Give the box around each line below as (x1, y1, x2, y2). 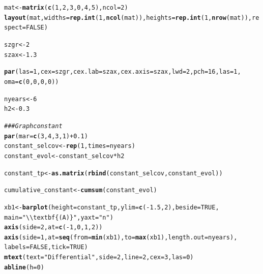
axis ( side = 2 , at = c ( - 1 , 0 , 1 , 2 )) (4, 224, 103, 231)
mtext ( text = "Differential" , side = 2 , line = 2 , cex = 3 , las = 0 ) (4, 254, 194, 261)
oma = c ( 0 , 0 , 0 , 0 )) (4, 78, 59, 85)
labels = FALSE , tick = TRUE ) (4, 243, 88, 251)
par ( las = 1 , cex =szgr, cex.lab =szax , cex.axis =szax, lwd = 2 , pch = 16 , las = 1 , (4, 68, 241, 76)
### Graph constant (4, 122, 63, 130)
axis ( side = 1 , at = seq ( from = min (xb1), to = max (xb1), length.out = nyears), (4, 233, 238, 241)
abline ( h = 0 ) (4, 263, 44, 271)
